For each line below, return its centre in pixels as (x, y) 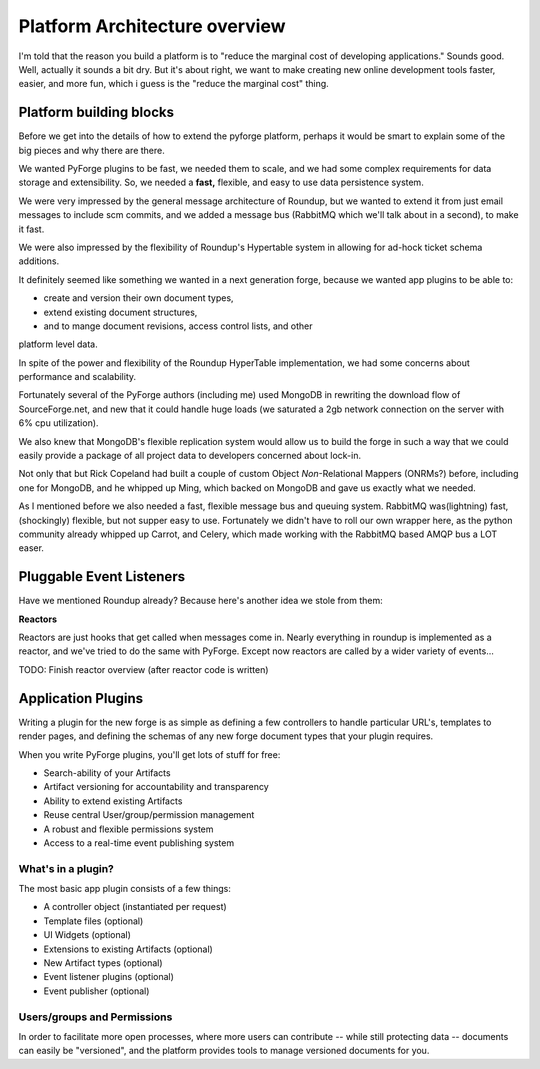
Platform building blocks (96, 112)
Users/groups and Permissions (95, 1017)
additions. (39, 261)
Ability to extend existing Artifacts (113, 801)
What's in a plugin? (66, 868)
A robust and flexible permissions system (128, 829)
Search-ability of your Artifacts (107, 772)
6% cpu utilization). (58, 423)
